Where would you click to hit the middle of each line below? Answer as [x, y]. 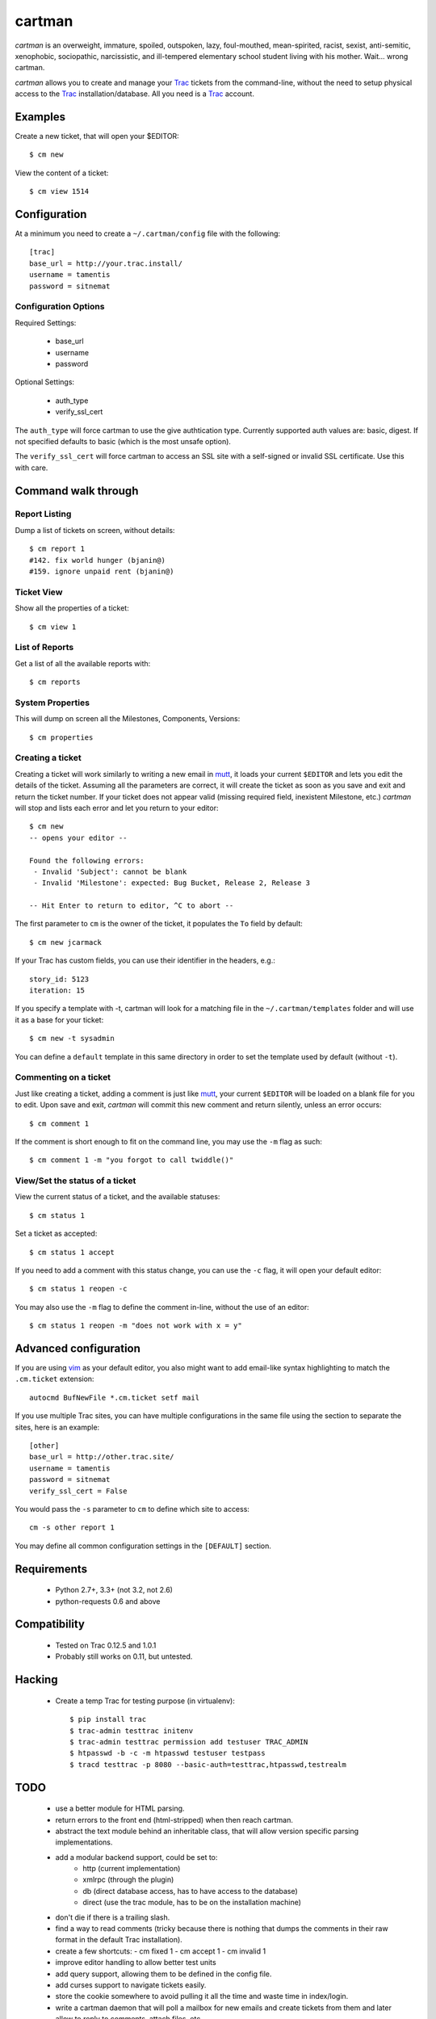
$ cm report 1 [57, 549]
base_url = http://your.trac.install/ [106, 263]
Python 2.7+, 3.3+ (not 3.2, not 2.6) [114, 1590]
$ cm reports [55, 682]
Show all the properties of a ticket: [72, 608]
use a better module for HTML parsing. [120, 1808]
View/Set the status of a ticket [75, 1181]
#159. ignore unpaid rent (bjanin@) [102, 572]
